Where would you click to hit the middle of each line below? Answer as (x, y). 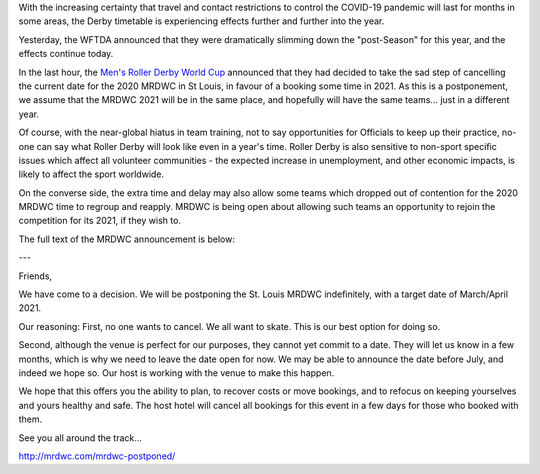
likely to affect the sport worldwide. (91, 174)
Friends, (35, 276)
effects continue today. (66, 54)
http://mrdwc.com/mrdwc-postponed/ (97, 456)
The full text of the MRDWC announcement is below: (126, 239)
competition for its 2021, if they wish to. (100, 221)
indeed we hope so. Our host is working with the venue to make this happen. (176, 372)
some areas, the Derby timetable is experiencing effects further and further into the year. (201, 21)
